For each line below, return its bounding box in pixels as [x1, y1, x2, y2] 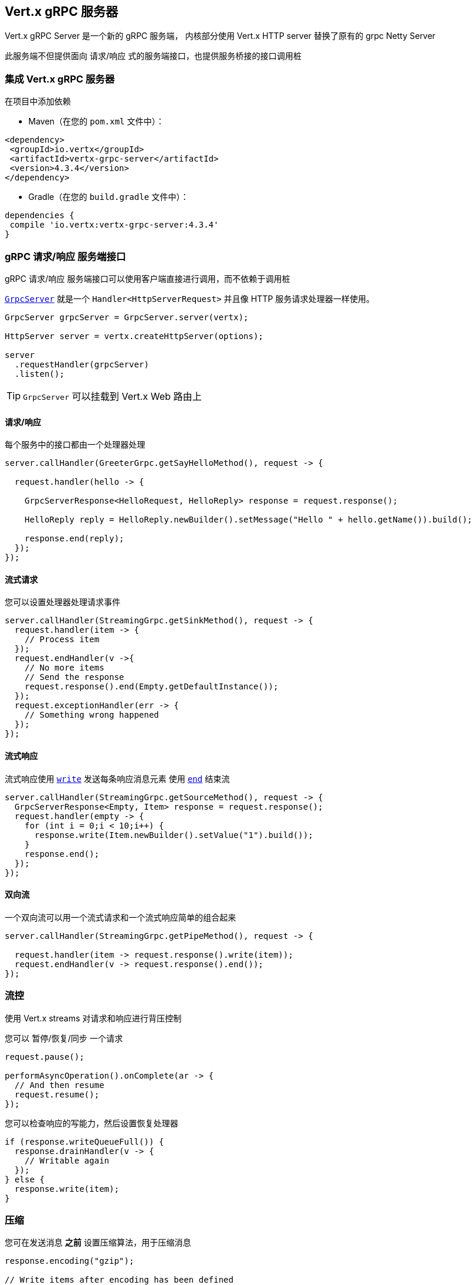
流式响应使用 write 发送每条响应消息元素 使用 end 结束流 [5, 773, 230, 784]
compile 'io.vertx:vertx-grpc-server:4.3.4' [9, 220, 219, 230]
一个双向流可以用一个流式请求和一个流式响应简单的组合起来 [5, 912, 236, 922]
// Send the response [24, 672, 125, 682]
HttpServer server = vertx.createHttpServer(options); [5, 331, 264, 341]
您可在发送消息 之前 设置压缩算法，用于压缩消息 [5, 1237, 191, 1248]
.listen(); [14, 369, 65, 379]
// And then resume [14, 1080, 104, 1090]
